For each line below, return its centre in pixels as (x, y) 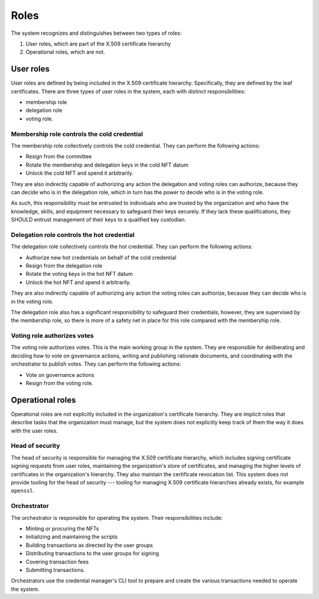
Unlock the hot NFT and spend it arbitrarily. (78, 282)
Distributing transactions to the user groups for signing (92, 554)
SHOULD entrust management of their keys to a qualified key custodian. (98, 220)
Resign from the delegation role (64, 265)
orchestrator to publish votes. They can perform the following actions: (96, 364)
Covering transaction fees (57, 562)
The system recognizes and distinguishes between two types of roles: (96, 33)
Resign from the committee (58, 157)
